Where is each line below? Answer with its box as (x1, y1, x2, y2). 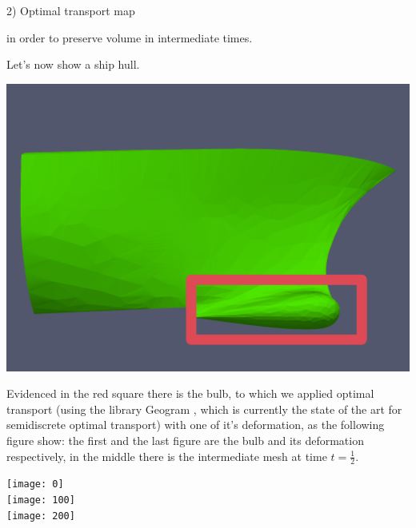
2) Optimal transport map (6, 2, 135, 18)
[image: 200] (6, 510, 75, 522)
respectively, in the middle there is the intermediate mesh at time (6, 447, 327, 464)
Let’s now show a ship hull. (6, 56, 140, 73)
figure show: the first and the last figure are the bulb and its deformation (6, 431, 364, 448)
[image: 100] (6, 494, 75, 506)
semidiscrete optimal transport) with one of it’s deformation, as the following (6, 416, 385, 433)
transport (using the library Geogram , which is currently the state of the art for (6, 400, 402, 417)
